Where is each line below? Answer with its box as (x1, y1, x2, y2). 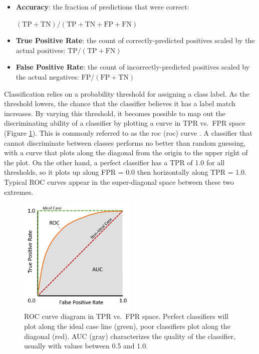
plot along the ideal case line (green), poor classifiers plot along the (24, 321, 230, 331)
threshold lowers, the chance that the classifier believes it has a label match (4, 98, 235, 109)
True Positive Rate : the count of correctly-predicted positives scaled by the (16, 35, 255, 46)
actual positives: (16, 45, 66, 55)
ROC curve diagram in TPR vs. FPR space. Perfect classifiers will (24, 311, 229, 321)
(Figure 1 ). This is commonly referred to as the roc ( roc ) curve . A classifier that (4, 127, 252, 138)
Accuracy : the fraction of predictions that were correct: (16, 2, 189, 12)
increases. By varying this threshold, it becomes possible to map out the (4, 108, 225, 118)
